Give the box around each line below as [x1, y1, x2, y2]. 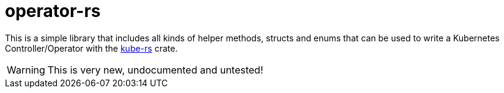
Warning [7, 63, 45, 76]
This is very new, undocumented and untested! [47, 63, 264, 76]
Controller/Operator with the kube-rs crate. [5, 43, 178, 53]
